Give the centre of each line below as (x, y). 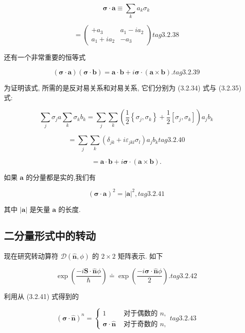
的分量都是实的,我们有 (61, 177)
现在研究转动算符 (31, 255)
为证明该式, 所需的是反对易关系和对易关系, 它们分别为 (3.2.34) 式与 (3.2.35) (123, 87)
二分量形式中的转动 (50, 235)
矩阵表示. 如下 (140, 255)
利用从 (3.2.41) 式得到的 (41, 296)
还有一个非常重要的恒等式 (45, 57)
